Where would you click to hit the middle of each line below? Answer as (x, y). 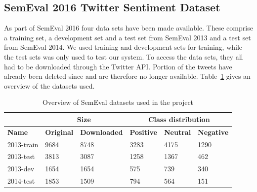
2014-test (21, 181)
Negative (213, 132)
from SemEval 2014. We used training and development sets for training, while (123, 47)
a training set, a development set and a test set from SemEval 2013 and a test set (128, 37)
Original (59, 132)
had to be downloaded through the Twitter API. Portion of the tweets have (118, 66)
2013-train (23, 144)
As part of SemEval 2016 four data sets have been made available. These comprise (128, 28)
